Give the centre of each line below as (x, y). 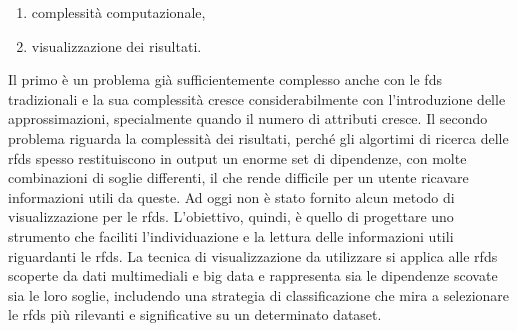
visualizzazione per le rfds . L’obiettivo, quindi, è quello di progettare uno (231, 216)
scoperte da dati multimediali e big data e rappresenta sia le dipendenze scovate (253, 275)
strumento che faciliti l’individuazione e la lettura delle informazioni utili (231, 235)
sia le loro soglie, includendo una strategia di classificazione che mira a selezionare (259, 294)
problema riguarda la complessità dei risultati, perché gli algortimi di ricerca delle (258, 137)
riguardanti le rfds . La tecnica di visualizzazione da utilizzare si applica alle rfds (253, 255)
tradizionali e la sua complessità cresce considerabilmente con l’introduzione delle (257, 98)
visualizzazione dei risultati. (116, 45)
